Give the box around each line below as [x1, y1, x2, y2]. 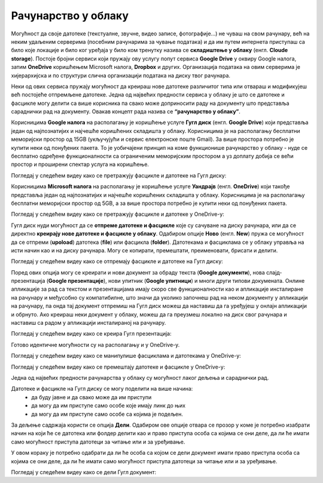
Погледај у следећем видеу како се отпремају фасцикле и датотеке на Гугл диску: [11, 258, 224, 265]
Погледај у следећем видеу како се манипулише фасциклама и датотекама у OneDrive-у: [11, 352, 242, 360]
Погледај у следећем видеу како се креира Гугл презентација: [11, 330, 172, 337]
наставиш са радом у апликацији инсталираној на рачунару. [11, 319, 166, 327]
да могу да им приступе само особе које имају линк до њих [31, 402, 185, 409]
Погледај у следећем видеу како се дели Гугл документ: [11, 468, 157, 476]
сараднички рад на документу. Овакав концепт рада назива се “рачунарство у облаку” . [11, 108, 240, 115]
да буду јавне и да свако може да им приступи [31, 393, 152, 401]
